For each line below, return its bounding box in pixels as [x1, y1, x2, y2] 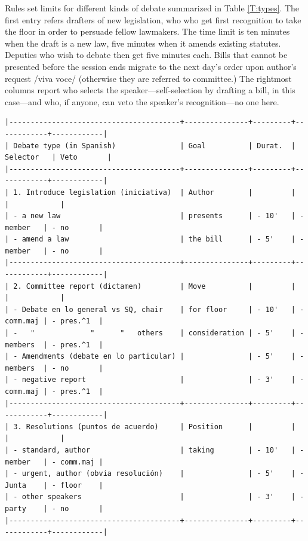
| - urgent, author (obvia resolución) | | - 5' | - [5, 469, 304, 478]
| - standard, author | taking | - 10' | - [5, 445, 304, 454]
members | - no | [5, 363, 103, 372]
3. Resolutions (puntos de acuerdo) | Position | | [13, 422, 295, 431]
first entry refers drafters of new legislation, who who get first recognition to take [5, 13, 301, 26]
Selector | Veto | [5, 153, 112, 162]
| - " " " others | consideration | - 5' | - [5, 329, 304, 338]
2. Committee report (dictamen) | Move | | [13, 282, 295, 291]
